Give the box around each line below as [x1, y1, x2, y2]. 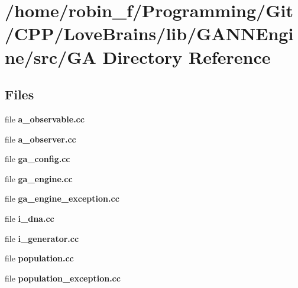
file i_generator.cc [5, 232, 79, 244]
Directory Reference [102, 44, 271, 69]
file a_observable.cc [5, 112, 85, 125]
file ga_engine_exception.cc [5, 192, 119, 205]
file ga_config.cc [5, 153, 70, 165]
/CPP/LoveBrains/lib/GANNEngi [5, 21, 294, 46]
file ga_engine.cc [5, 172, 73, 185]
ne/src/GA [5, 44, 96, 69]
